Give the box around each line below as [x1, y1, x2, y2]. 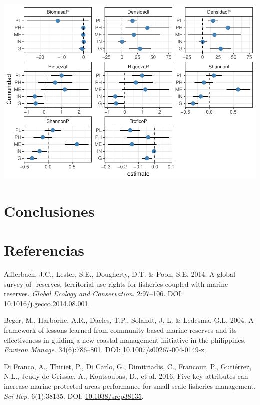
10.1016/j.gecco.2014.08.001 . [4, 298, 90, 308]
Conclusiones [4, 200, 95, 221]
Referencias [4, 240, 85, 260]
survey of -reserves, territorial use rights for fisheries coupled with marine [4, 278, 228, 289]
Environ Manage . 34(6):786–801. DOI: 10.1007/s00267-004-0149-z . [4, 344, 206, 355]
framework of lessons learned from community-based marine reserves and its [4, 324, 237, 335]
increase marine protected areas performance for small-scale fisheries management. [4, 380, 256, 391]
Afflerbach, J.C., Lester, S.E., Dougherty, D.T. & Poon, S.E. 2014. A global [4, 269, 235, 279]
